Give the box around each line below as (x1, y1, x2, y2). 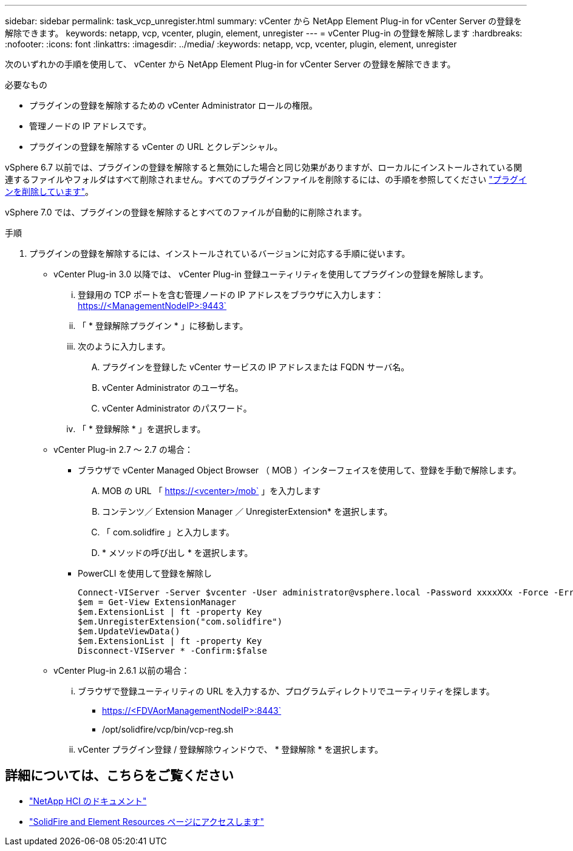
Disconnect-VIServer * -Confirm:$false (78, 646, 267, 656)
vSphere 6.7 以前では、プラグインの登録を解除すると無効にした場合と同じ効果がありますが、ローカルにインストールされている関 (5, 162, 522, 172)
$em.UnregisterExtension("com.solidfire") (78, 617, 283, 626)
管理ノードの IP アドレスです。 (29, 121, 152, 131)
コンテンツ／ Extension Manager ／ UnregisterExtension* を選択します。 (102, 506, 393, 517)
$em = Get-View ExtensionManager (78, 597, 237, 607)
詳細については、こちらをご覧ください (5, 768, 234, 784)
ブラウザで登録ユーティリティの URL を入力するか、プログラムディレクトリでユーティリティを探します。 (78, 686, 495, 696)
